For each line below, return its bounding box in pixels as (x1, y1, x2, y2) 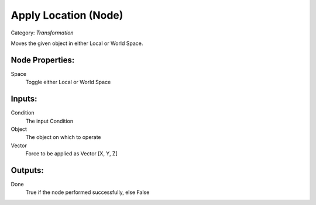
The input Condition (25, 117, 73, 124)
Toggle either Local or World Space (25, 79, 111, 86)
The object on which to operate (25, 134, 102, 141)
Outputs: (11, 165, 44, 175)
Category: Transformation (11, 29, 74, 36)
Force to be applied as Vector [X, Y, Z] (25, 150, 118, 157)
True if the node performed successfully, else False (25, 189, 150, 196)
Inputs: (11, 94, 37, 104)
